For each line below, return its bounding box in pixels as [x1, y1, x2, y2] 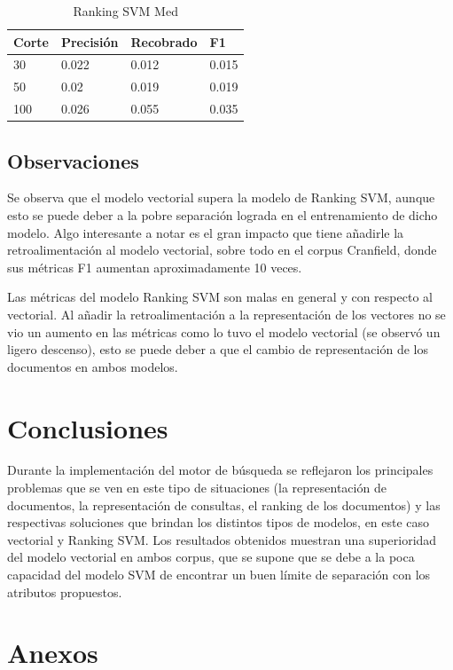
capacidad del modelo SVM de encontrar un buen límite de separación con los [7, 565, 431, 584]
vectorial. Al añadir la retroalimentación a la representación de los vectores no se [7, 304, 446, 323]
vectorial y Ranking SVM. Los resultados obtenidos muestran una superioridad [7, 530, 437, 548]
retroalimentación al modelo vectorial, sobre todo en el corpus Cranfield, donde [7, 240, 437, 259]
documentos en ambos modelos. [7, 357, 178, 375]
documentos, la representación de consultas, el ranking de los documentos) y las [7, 495, 441, 514]
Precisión [60, 32, 119, 51]
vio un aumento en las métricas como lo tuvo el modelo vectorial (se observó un [7, 322, 441, 341]
